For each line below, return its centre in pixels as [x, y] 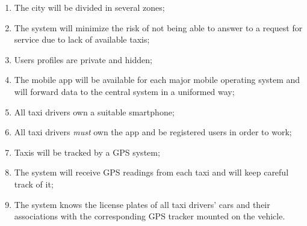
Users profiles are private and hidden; [83, 59]
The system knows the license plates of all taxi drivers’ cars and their [142, 204]
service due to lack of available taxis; [82, 39]
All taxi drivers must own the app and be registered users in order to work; [153, 132]
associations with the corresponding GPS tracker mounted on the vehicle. [150, 216]
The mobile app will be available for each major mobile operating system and [157, 80]
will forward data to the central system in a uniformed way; [124, 91]
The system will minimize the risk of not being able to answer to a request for [158, 27]
